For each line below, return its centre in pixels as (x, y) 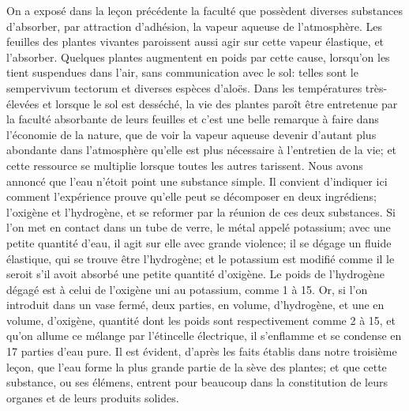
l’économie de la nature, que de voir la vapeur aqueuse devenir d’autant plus (191, 134)
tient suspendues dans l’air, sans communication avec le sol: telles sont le (182, 72)
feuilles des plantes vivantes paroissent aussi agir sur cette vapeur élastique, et (195, 41)
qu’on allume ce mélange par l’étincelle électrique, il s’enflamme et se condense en (204, 336)
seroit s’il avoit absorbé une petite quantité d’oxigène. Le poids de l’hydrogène (195, 274)
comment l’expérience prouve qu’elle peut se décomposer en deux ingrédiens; (191, 196)
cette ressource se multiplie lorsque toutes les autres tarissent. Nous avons (185, 165)
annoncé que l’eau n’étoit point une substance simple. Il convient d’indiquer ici (197, 181)
